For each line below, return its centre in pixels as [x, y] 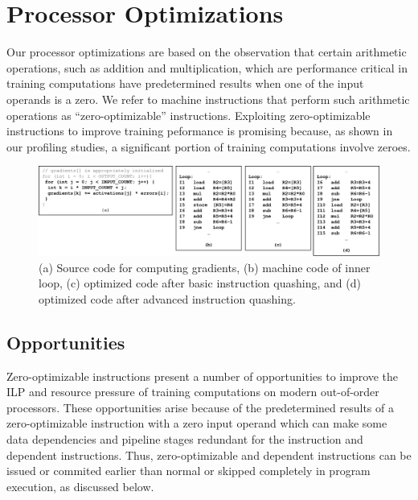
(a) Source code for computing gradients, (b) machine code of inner [205, 267]
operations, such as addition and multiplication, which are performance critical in [207, 67]
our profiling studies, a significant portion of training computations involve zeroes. [209, 146]
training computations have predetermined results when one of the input [185, 83]
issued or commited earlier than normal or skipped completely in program [189, 471]
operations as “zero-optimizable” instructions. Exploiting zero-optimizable [189, 115]
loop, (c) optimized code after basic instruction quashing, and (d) [200, 283]
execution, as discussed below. [80, 486]
